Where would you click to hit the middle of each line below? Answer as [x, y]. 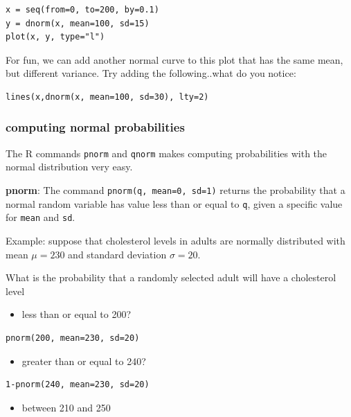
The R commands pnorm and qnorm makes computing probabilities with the [166, 153]
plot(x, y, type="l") [55, 37]
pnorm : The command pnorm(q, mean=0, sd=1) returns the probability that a [175, 190]
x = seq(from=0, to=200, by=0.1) [82, 10]
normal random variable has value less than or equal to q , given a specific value [174, 203]
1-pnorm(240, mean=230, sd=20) [78, 385]
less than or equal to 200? [76, 314]
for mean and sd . [40, 217]
